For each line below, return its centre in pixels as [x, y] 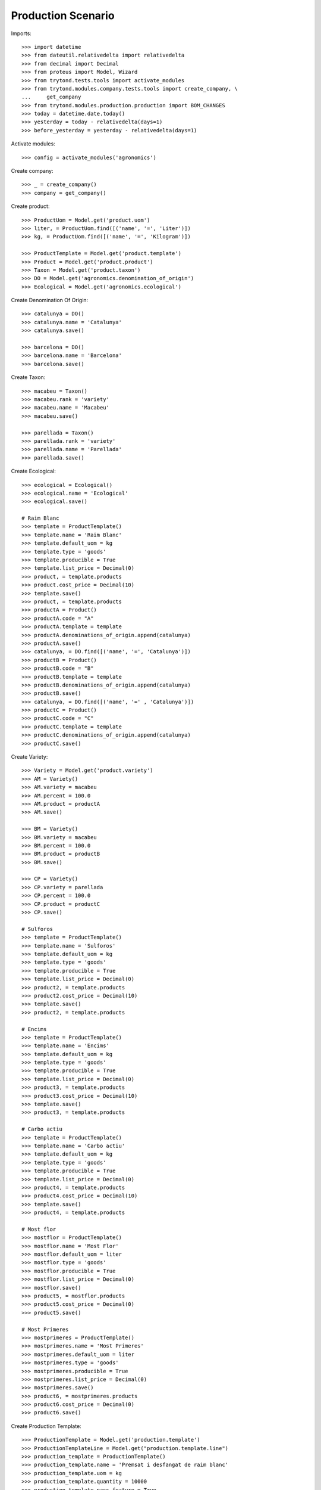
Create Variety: [29, 757]
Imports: [21, 33]
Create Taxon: [28, 377]
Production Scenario [63, 15]
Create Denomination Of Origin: [50, 300]
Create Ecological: [33, 471]
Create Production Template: [46, 1426]
